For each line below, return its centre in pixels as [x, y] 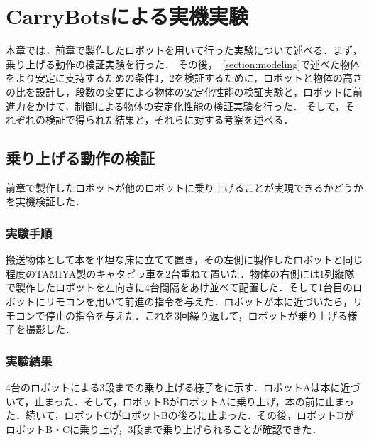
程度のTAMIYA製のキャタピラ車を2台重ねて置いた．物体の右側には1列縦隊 [180, 273]
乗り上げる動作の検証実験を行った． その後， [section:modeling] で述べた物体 [183, 64]
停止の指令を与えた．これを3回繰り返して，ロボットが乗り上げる [196, 315]
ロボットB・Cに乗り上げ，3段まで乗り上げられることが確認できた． [164, 429]
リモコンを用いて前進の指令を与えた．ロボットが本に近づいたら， [199, 301]
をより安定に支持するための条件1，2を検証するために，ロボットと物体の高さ [184, 78]
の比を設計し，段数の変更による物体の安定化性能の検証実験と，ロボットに [180, 91]
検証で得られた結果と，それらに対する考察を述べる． [169, 120]
